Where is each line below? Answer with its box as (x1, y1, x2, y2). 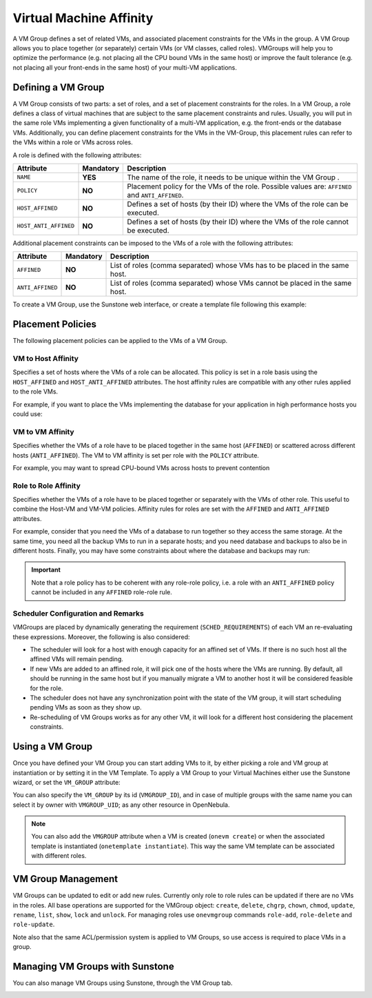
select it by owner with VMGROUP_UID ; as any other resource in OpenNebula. (12, 801, 230, 809)
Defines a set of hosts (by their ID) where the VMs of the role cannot (127, 217, 349, 226)
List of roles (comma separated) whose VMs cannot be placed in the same (110, 278, 352, 288)
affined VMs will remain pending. (30, 655, 123, 663)
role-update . (12, 920, 55, 928)
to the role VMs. (12, 387, 59, 396)
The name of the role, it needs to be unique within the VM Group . (127, 173, 340, 182)
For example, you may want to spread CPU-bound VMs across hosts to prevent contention (12, 463, 270, 472)
